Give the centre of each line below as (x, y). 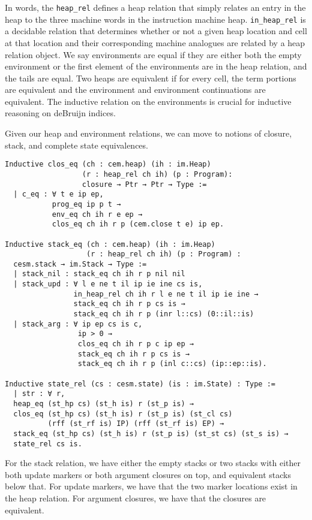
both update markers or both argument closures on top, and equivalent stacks (148, 474)
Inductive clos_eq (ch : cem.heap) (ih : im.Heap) (108, 164)
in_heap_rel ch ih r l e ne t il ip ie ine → (166, 294)
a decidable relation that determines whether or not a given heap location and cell (156, 31)
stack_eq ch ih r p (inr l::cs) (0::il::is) (164, 314)
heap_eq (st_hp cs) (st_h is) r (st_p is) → (103, 404)
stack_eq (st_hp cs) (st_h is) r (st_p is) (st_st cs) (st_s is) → (151, 433)
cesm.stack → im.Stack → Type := (80, 264)
